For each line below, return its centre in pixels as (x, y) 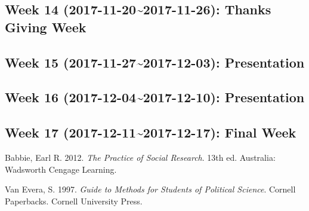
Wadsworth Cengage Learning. (61, 169)
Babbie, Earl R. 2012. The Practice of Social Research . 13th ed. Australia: (140, 157)
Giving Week (46, 27)
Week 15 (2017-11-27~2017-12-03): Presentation (155, 62)
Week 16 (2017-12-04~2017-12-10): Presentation (155, 97)
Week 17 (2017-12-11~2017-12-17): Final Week (151, 132)
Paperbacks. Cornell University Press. (74, 201)
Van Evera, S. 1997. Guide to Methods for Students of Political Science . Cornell (150, 189)
